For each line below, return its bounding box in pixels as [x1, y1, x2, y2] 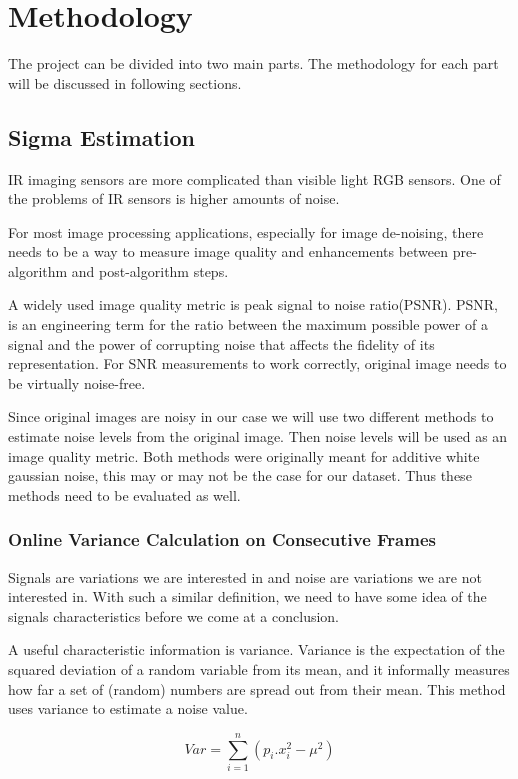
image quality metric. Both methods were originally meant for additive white [8, 445, 480, 466]
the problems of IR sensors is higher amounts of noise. [8, 188, 340, 209]
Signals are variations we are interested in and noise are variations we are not [8, 566, 482, 587]
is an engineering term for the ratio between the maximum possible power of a [8, 314, 488, 335]
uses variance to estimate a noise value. [8, 698, 248, 719]
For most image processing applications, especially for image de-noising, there [8, 221, 484, 242]
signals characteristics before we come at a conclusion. [8, 605, 340, 626]
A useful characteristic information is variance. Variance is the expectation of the [8, 639, 505, 660]
